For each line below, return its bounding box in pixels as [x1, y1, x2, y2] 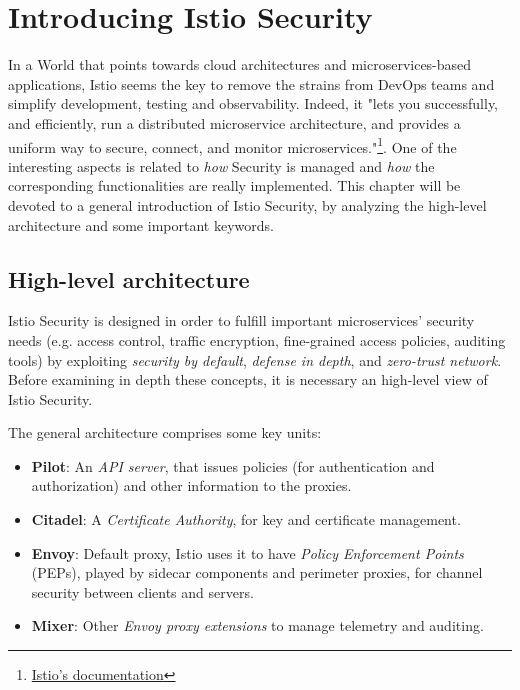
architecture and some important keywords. [8, 214, 274, 235]
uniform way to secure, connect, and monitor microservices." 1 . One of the [8, 133, 457, 157]
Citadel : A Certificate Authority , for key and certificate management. [31, 509, 461, 530]
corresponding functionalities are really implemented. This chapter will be [8, 175, 461, 196]
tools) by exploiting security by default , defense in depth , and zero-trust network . [8, 349, 502, 370]
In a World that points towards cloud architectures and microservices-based [8, 54, 472, 75]
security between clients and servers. [31, 581, 254, 602]
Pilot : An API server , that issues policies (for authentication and [31, 455, 435, 476]
